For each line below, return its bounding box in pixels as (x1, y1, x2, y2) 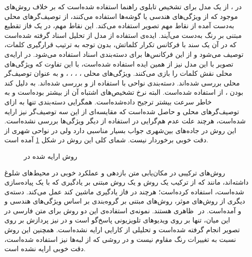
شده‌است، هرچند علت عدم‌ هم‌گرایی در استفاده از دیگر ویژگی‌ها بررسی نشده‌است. (4, 116, 246, 126)
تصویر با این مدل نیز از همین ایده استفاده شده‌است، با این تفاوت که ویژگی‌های (4, 58, 234, 69)
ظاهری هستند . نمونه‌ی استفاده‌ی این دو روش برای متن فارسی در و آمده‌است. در (4, 205, 241, 215)
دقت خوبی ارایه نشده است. (4, 243, 86, 254)
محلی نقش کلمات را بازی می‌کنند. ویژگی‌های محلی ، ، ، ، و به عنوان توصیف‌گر (4, 68, 233, 78)
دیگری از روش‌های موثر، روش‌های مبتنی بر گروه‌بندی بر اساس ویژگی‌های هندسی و (4, 196, 245, 206)
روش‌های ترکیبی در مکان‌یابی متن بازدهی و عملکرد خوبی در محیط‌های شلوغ (4, 167, 225, 177)
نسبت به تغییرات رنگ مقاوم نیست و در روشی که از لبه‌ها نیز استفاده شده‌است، (4, 234, 236, 244)
